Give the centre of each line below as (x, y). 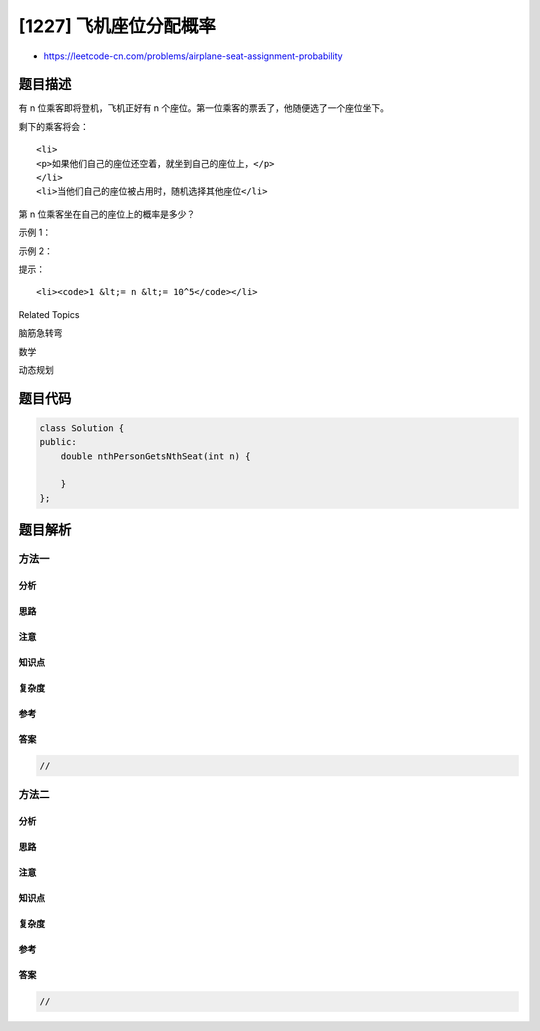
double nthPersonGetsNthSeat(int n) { (155, 456)
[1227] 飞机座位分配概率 (117, 26)
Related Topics (49, 314)
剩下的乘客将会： (53, 126)
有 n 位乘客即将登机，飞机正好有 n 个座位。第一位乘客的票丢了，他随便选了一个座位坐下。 (204, 108)
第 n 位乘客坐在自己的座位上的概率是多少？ (107, 214)
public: (58, 442)
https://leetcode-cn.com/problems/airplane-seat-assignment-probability (193, 56)
